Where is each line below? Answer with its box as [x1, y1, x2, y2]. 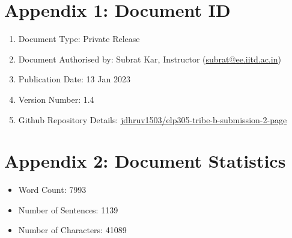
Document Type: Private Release [18, 32, 140, 45]
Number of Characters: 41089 [18, 224, 127, 236]
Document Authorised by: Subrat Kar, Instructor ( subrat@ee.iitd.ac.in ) [18, 52, 281, 65]
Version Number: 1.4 [18, 93, 94, 105]
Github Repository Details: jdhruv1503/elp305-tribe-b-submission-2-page [18, 113, 287, 126]
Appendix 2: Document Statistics [4, 148, 286, 173]
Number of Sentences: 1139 [18, 203, 118, 216]
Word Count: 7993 [18, 183, 87, 196]
